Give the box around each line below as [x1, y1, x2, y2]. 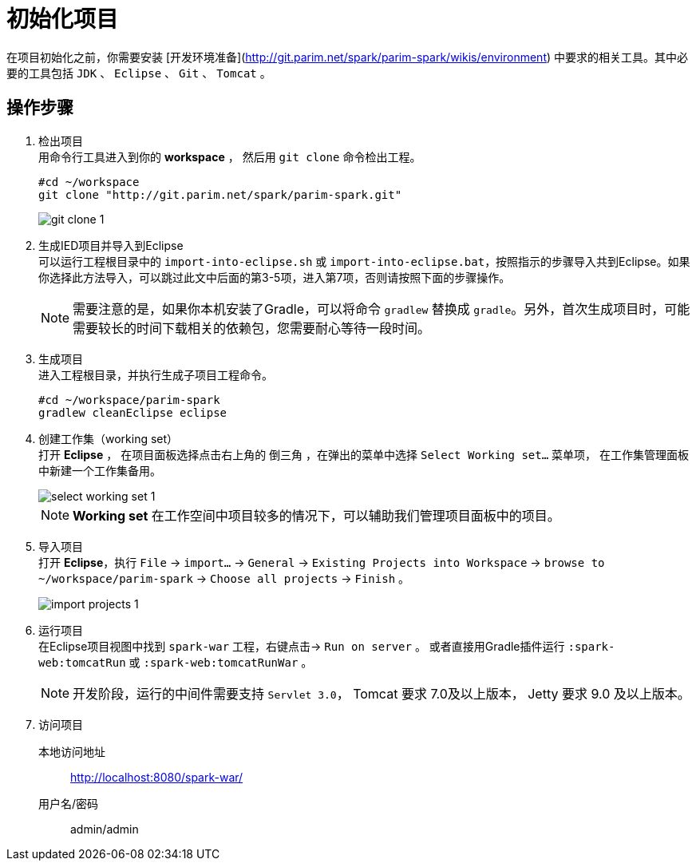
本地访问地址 [38, 744, 105, 758]
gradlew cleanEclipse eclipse [38, 406, 227, 419]
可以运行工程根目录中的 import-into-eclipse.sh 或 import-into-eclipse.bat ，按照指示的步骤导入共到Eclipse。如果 [38, 254, 690, 268]
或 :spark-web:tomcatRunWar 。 [129, 655, 313, 669]
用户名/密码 [38, 796, 99, 810]
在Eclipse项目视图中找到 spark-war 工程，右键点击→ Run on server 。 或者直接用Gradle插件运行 [38, 639, 565, 653]
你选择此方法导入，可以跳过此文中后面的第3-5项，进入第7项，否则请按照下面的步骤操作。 [38, 270, 511, 284]
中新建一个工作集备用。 [38, 463, 161, 477]
